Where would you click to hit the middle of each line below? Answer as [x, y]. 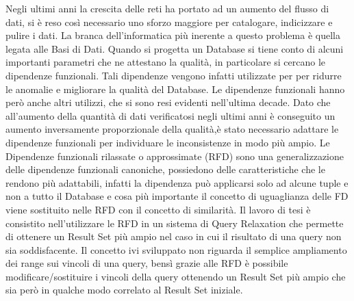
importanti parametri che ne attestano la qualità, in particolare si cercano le [166, 62]
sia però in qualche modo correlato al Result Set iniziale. [124, 290]
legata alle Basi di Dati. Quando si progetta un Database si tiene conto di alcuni [175, 48]
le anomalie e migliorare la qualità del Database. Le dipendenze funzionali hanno [175, 89]
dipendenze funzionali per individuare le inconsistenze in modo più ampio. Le [168, 142]
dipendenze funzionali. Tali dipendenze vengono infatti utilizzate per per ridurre [174, 75]
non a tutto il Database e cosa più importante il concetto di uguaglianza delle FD [177, 196]
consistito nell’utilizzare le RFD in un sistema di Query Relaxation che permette [175, 223]
